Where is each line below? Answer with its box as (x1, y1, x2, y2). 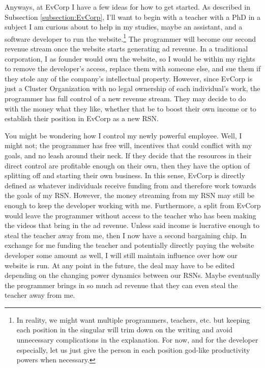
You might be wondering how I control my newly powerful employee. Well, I (5, 130, 242, 140)
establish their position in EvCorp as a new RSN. (5, 113, 159, 124)
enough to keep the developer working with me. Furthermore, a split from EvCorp (5, 200, 261, 210)
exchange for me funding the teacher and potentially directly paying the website (5, 240, 254, 250)
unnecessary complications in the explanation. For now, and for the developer (16, 334, 258, 345)
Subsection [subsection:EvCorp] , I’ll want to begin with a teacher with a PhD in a (5, 11, 260, 22)
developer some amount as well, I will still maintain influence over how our (5, 249, 238, 260)
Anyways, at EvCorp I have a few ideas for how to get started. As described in (5, 2, 250, 12)
